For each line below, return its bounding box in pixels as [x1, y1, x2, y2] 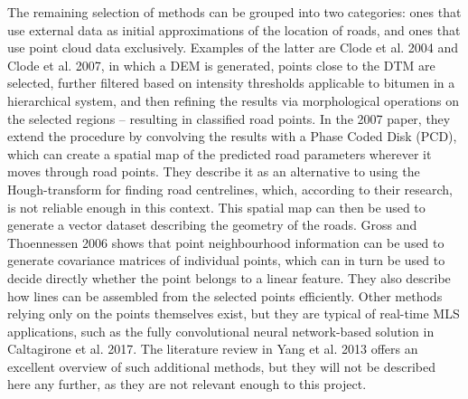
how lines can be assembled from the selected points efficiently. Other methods [7, 286, 443, 305]
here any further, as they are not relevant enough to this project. [7, 375, 367, 394]
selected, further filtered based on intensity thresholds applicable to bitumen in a [7, 73, 455, 92]
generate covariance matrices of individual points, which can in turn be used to [7, 251, 445, 270]
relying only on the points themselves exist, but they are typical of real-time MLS [7, 304, 460, 323]
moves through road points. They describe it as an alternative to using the [7, 162, 420, 181]
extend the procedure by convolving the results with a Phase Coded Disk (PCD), [7, 127, 457, 146]
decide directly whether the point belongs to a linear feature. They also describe [7, 268, 451, 287]
